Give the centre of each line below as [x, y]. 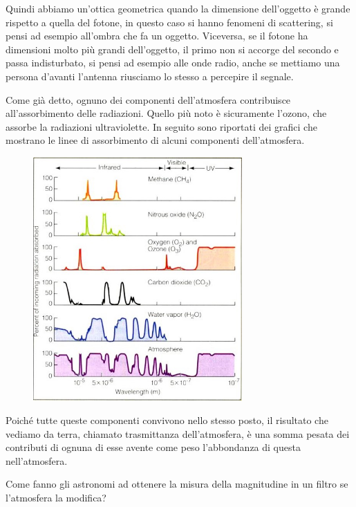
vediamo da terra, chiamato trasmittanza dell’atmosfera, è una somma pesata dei [178, 433]
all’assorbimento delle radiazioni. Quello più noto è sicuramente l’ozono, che [166, 113]
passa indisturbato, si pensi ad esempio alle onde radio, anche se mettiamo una [173, 63]
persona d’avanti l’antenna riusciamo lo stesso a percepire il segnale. [150, 76]
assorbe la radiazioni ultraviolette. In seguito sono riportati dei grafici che [161, 126]
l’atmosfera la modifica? [56, 498]
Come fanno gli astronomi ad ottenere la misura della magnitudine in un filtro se [177, 484]
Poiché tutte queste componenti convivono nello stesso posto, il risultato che [167, 420]
